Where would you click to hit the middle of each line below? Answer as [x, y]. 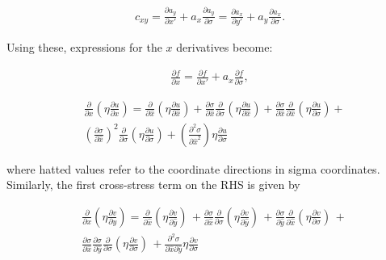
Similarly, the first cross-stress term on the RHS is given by [153, 185]
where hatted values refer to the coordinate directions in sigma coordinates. [193, 168]
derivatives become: [224, 47]
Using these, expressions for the [84, 47]
